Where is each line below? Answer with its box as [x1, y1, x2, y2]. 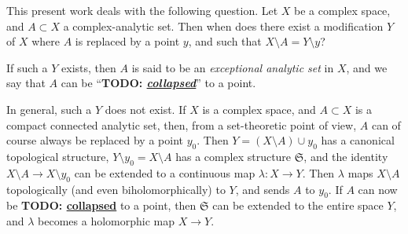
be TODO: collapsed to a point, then [6, 197, 197, 214]
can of [371, 116, 401, 133]
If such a [6, 59, 48, 75]
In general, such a [6, 101, 92, 117]
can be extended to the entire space [212, 197, 384, 214]
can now [358, 181, 398, 197]
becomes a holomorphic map [38, 212, 175, 229]
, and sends [235, 181, 290, 197]
